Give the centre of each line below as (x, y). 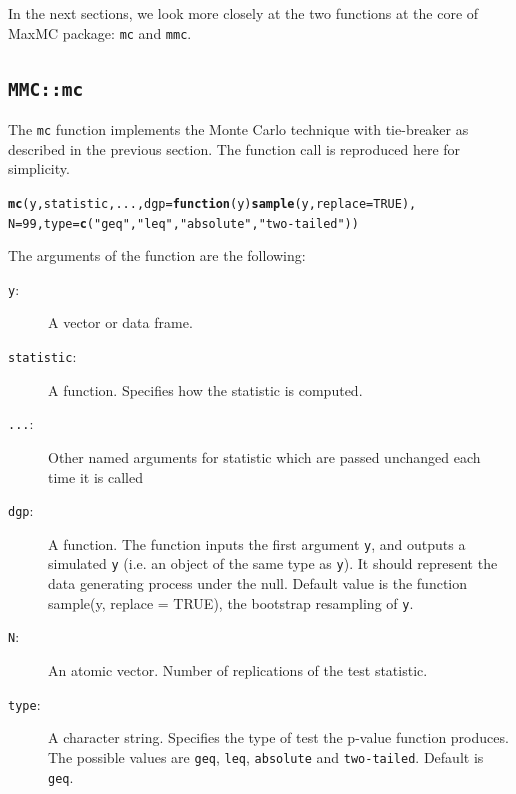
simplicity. (39, 168)
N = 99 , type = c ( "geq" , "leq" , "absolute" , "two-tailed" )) (183, 223)
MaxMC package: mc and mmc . (100, 32)
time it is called (95, 476)
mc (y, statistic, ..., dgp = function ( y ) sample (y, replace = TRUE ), (212, 203)
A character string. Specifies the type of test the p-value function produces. (278, 737)
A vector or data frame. (120, 322)
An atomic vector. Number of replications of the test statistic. (238, 670)
